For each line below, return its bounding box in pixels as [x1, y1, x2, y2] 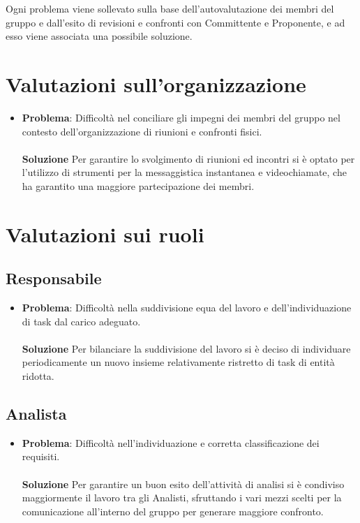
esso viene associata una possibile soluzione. [6, 29, 193, 43]
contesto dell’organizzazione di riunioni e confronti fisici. [22, 124, 262, 138]
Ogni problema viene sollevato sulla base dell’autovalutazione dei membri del [6, 1, 334, 15]
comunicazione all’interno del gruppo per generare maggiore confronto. [22, 503, 324, 518]
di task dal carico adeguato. [22, 314, 141, 328]
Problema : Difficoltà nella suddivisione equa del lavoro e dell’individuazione [22, 300, 352, 315]
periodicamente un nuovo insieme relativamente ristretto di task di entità [22, 355, 335, 369]
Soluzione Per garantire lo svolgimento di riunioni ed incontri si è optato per [22, 151, 355, 165]
